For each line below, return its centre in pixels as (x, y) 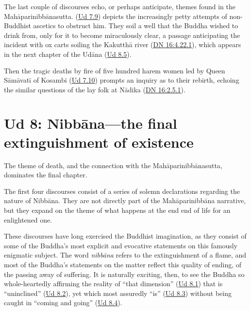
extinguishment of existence (99, 142)
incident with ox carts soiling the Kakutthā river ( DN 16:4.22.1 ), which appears (123, 44)
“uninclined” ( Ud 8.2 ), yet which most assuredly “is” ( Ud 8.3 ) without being (118, 293)
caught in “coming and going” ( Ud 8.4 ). (63, 302)
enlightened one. (28, 219)
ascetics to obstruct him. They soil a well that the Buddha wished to (136, 26)
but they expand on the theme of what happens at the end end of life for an (117, 210)
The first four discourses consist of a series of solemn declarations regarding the (122, 191)
